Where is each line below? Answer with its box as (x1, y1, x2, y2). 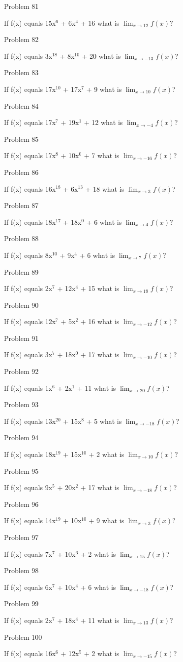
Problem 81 (4, 1, 39, 11)
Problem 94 (4, 432, 39, 443)
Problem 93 (4, 399, 39, 410)
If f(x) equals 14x (4, 515, 56, 526)
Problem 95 (4, 465, 39, 476)
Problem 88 (4, 233, 39, 244)
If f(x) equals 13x (4, 415, 56, 426)
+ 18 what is (85, 183, 124, 194)
